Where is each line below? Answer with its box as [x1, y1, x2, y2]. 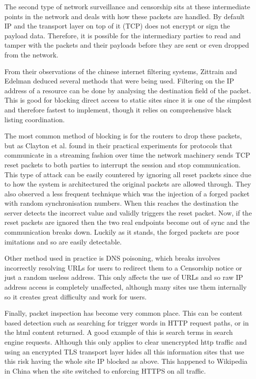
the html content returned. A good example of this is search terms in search [4, 327, 233, 337]
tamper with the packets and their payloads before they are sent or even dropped [4, 40, 249, 50]
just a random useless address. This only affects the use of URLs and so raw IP [4, 272, 243, 282]
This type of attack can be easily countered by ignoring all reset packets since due [4, 169, 252, 179]
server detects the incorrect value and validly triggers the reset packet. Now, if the [4, 207, 252, 217]
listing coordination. [4, 114, 65, 124]
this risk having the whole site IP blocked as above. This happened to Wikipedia [4, 356, 248, 366]
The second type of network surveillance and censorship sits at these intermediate [4, 1, 250, 11]
